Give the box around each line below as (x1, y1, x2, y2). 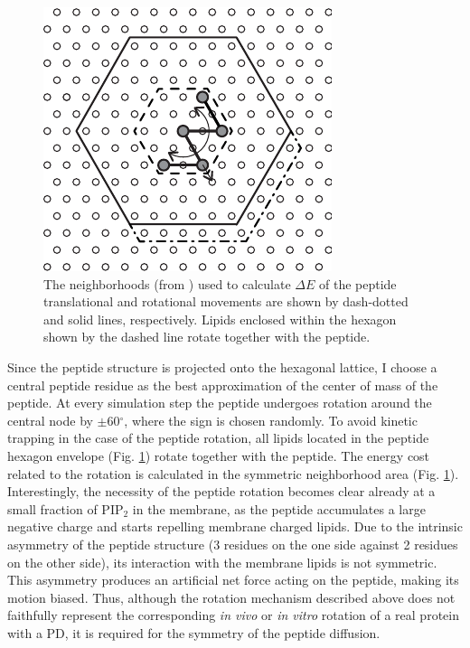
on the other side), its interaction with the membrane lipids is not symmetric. (7, 552, 437, 571)
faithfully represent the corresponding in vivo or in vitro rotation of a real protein (7, 606, 459, 625)
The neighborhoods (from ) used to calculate (43, 274, 291, 293)
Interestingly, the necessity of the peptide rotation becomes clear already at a (7, 482, 436, 501)
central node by (7, 410, 93, 429)
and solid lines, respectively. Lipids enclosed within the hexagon (43, 309, 397, 328)
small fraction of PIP (7, 499, 124, 518)
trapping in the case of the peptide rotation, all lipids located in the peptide (7, 428, 429, 447)
